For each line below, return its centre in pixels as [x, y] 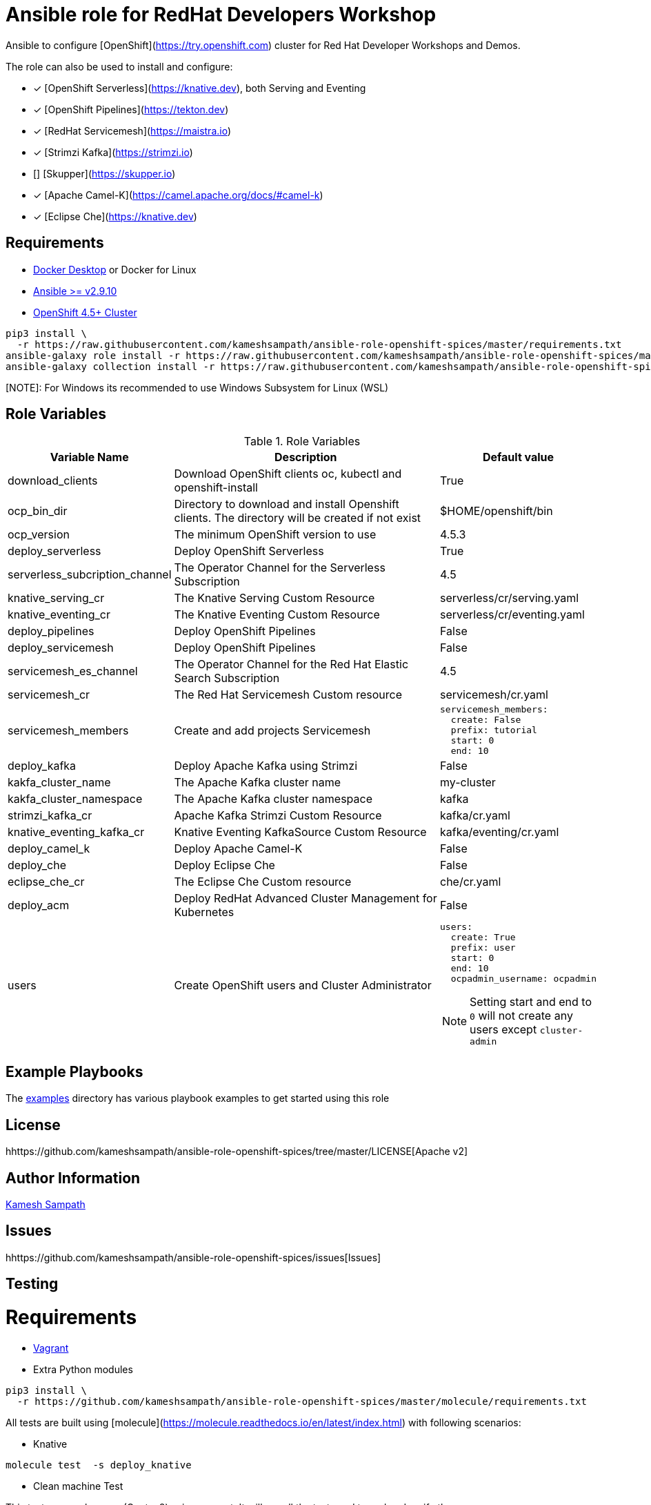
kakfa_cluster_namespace [75, 799]
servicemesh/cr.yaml [494, 695]
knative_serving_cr [56, 598]
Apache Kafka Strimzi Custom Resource [278, 816]
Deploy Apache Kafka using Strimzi [266, 766]
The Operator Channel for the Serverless [280, 568]
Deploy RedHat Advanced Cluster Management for [306, 899]
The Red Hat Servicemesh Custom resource [288, 695]
